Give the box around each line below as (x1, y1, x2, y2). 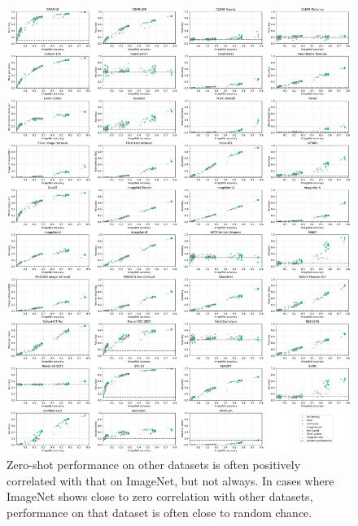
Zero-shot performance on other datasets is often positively (7, 456, 301, 473)
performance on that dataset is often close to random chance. (7, 503, 312, 520)
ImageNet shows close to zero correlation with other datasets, (7, 488, 313, 505)
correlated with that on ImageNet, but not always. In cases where (7, 472, 334, 489)
